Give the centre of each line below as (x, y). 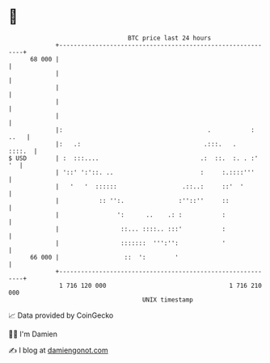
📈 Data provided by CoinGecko (61, 315)
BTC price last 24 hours (170, 38)
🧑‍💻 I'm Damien (33, 334)
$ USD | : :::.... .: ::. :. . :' (133, 158)
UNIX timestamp (168, 300)
